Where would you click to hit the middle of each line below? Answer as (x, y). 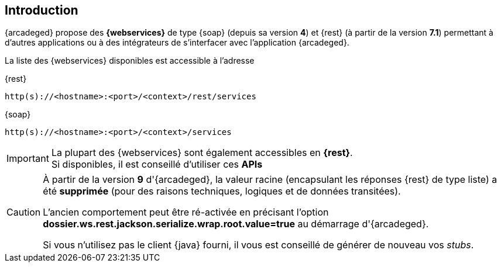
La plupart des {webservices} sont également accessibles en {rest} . (202, 153)
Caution (24, 212)
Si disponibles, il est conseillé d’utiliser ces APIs (157, 164)
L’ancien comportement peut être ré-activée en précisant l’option (186, 212)
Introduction (42, 10)
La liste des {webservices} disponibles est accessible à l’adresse (130, 61)
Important (28, 159)
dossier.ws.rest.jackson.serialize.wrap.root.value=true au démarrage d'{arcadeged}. (236, 224)
